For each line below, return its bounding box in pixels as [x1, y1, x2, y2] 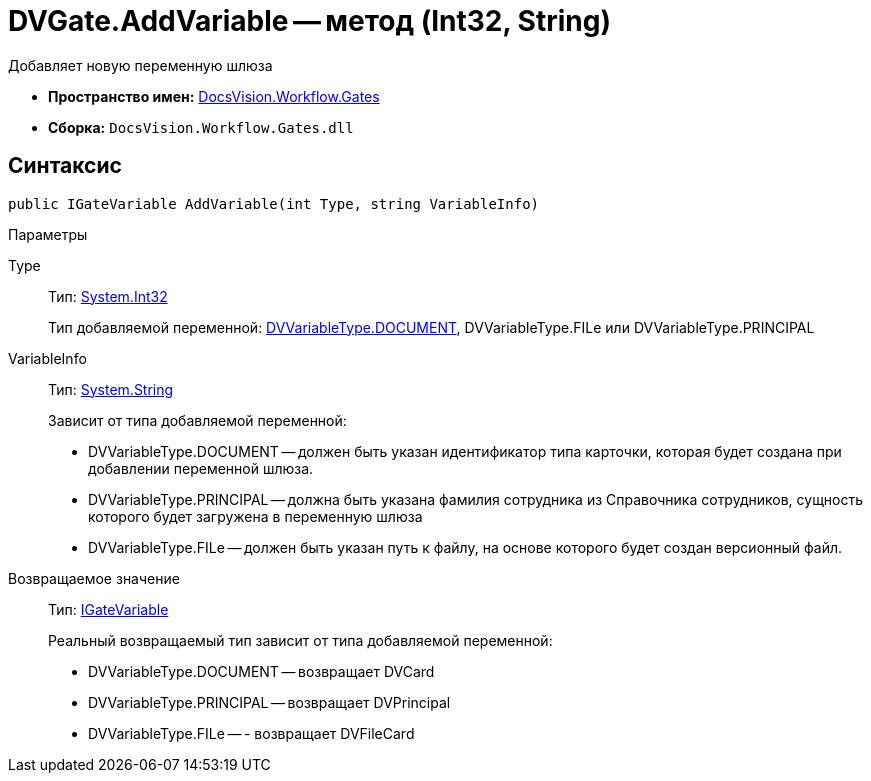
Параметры [8, 225, 88, 243]
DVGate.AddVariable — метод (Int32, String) [8, 4, 611, 38]
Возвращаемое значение [8, 569, 180, 587]
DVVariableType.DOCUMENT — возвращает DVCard [88, 662, 435, 680]
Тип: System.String [48, 380, 174, 398]
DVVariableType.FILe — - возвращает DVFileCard [88, 724, 415, 742]
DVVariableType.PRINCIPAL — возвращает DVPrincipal [88, 693, 451, 711]
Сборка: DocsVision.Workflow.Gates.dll [48, 118, 354, 136]
